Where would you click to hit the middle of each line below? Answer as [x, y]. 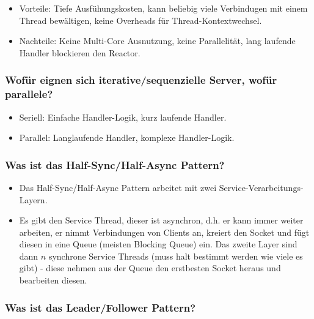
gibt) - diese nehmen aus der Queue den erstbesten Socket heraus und [150, 268]
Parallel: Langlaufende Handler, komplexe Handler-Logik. [127, 137]
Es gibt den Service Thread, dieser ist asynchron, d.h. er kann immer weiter [161, 220]
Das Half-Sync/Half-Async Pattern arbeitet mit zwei [118, 187]
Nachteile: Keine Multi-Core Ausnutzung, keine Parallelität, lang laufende [157, 41]
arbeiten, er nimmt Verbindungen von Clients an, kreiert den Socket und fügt [164, 232]
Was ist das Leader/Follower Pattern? [100, 307]
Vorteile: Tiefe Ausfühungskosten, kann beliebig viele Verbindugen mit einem [163, 8]
